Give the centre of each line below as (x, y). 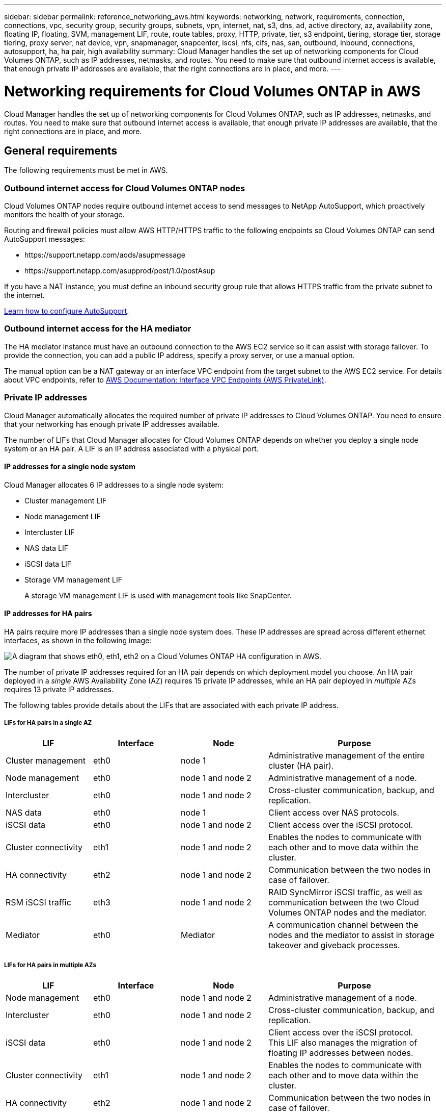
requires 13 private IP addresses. (59, 690)
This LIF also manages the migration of (343, 1042)
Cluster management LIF (66, 500)
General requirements (61, 150)
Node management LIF (63, 516)
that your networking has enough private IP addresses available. (112, 424)
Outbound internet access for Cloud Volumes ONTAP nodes (125, 188)
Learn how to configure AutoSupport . (67, 311)
